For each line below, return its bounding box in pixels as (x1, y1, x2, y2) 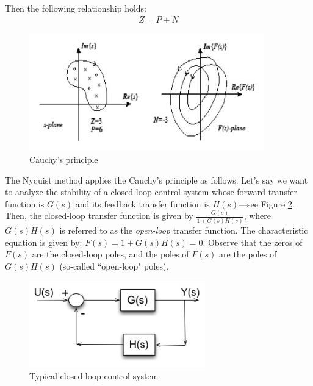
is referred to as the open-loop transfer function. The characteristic (59, 224, 308, 237)
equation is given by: (5, 235, 82, 248)
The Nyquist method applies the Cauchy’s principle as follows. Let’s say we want (5, 173, 308, 186)
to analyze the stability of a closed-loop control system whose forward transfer (5, 185, 297, 198)
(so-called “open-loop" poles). (59, 259, 169, 272)
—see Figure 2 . (239, 197, 295, 210)
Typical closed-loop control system (29, 370, 159, 382)
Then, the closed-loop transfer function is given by (5, 209, 193, 222)
